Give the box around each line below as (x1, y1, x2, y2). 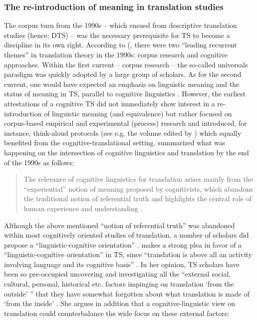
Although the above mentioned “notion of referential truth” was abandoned (4, 220, 235, 230)
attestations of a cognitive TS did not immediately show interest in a (4, 98, 215, 108)
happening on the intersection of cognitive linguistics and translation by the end (4, 147, 249, 157)
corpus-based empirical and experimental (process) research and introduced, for (4, 118, 247, 128)
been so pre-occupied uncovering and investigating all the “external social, (4, 269, 231, 279)
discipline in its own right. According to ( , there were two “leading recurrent (4, 39, 237, 50)
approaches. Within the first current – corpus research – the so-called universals (4, 59, 248, 69)
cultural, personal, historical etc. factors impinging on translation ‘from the (4, 279, 234, 289)
